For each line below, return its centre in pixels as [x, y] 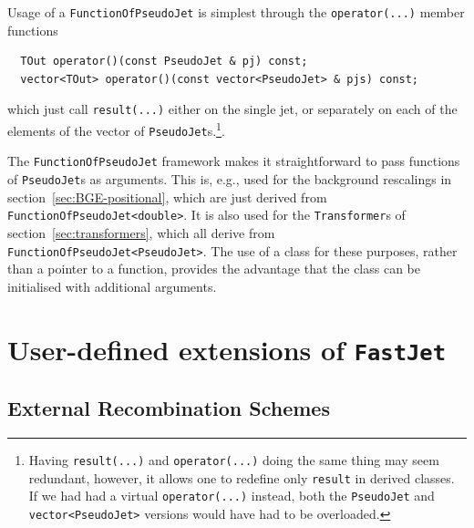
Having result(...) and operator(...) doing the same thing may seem [234, 460]
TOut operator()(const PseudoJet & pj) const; [164, 62]
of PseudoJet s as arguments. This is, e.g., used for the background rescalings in [230, 179]
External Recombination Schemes [169, 408]
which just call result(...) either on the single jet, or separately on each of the [232, 109]
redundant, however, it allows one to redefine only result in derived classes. [242, 477]
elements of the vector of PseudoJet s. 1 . [116, 129]
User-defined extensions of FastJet [227, 349]
